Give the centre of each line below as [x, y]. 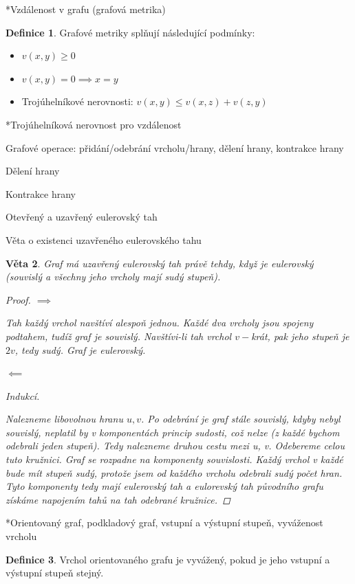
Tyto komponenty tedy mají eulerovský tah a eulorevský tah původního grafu [164, 486]
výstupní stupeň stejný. [55, 573]
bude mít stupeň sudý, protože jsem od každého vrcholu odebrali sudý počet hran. [174, 472]
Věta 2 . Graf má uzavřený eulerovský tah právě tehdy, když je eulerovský [160, 263]
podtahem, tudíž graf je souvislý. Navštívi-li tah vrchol [119, 336]
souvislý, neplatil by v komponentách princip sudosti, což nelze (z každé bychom [173, 432]
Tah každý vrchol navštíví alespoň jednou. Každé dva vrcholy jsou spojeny [160, 323]
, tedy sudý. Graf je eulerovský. [80, 349]
